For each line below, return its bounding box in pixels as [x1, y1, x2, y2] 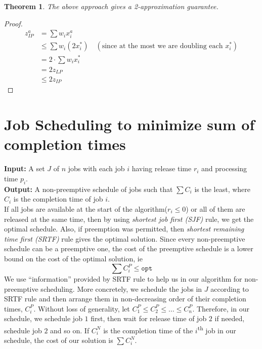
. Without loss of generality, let [33, 303, 130, 314]
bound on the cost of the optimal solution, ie [4, 253, 143, 263]
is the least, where [194, 183, 251, 194]
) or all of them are [186, 203, 245, 214]
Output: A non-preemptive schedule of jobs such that [4, 183, 173, 194]
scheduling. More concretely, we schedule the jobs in [40, 283, 202, 294]
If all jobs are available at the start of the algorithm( [4, 203, 168, 214]
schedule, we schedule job [4, 313, 82, 324]
